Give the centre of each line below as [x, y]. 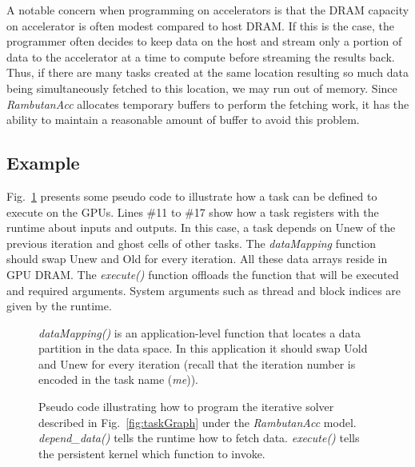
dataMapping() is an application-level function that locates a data [200, 332]
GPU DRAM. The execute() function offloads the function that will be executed [203, 274]
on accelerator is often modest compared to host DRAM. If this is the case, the [201, 25]
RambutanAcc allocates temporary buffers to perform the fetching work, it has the [208, 104]
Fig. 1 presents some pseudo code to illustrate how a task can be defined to [192, 196]
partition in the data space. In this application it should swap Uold [203, 348]
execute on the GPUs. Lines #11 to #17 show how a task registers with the [193, 212]
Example [43, 163]
